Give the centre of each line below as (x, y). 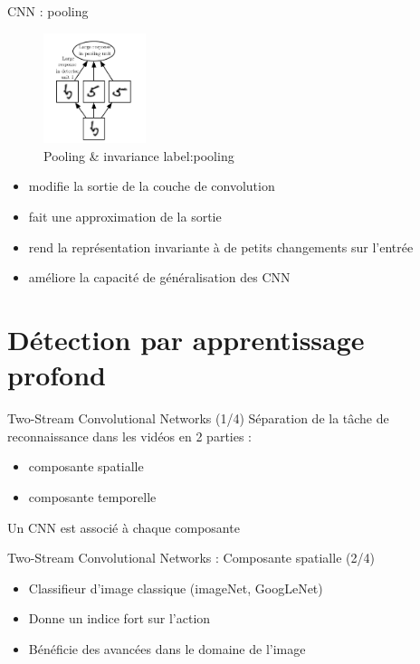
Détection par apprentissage (186, 340)
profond (57, 375)
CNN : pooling (48, 11)
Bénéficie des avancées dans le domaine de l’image (167, 648)
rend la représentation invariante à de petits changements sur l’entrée (221, 247)
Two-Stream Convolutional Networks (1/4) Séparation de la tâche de (198, 418)
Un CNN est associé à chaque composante (124, 527)
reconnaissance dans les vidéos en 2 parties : (130, 436)
